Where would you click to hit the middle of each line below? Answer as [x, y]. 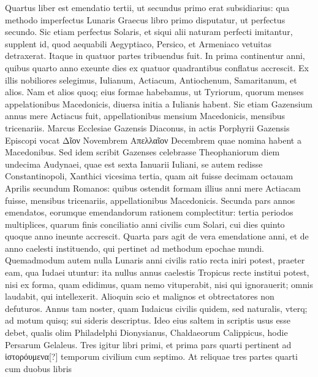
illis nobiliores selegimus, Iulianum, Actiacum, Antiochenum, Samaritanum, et [151, 80]
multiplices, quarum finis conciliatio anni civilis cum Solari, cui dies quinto [145, 224]
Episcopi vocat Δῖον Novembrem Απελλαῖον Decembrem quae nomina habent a [153, 140]
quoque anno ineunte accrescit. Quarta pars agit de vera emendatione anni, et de [157, 236]
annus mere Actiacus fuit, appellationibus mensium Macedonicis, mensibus [145, 116]
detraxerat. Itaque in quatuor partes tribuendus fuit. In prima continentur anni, [155, 56]
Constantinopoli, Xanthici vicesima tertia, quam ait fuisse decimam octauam [149, 176]
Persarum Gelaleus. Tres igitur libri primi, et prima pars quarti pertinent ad [148, 344]
